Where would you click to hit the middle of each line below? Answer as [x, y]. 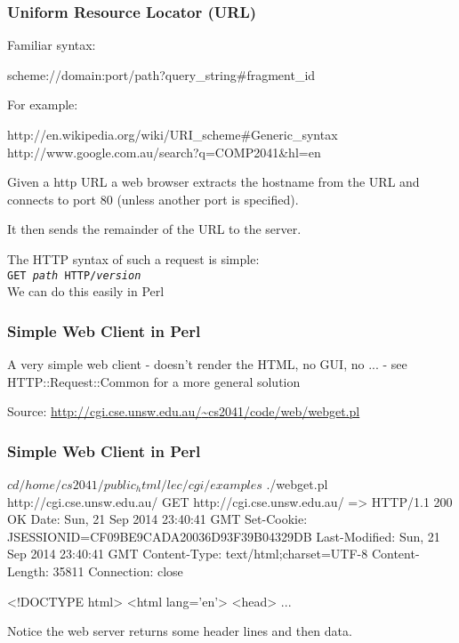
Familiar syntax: [52, 45]
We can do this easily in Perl [86, 291]
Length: [28, 571]
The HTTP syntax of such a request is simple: [133, 258]
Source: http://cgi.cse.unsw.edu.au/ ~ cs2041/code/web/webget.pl [184, 411]
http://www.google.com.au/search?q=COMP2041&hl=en [164, 152]
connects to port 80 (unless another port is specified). [153, 199]
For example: [43, 104]
